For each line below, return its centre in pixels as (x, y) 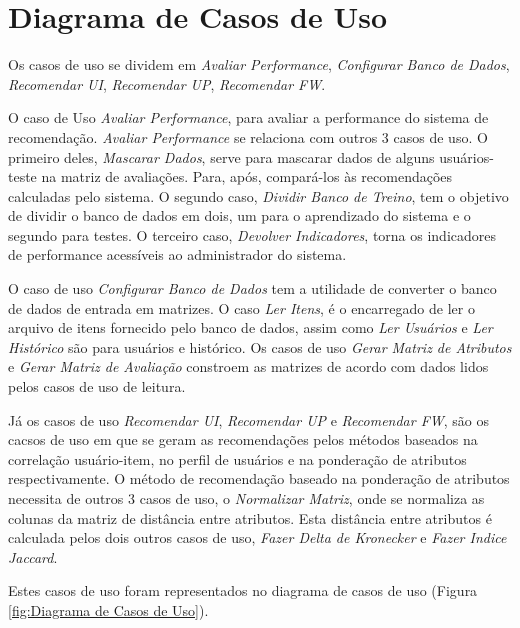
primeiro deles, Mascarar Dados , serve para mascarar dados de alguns (221, 156)
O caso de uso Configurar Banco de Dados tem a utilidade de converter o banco (252, 288)
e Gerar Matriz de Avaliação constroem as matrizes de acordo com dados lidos (248, 366)
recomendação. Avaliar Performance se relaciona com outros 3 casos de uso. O (248, 136)
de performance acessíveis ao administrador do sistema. (177, 254)
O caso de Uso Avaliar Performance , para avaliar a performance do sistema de (248, 117)
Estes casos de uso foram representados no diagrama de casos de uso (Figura (243, 590)
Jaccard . (33, 556)
